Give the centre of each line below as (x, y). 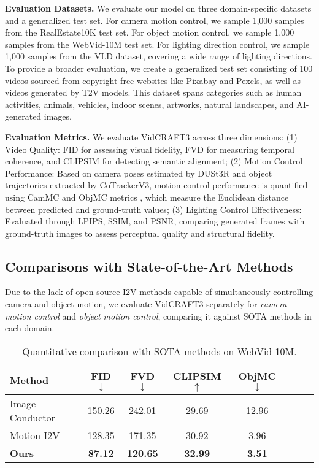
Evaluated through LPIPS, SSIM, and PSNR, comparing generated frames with (155, 221)
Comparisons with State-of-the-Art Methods (149, 266)
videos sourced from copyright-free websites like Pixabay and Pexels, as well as (153, 80)
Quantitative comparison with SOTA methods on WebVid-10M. (159, 351)
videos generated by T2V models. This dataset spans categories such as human (153, 92)
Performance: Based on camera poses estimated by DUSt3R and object (139, 173)
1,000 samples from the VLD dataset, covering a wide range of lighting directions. (159, 56)
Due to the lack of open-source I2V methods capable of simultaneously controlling (159, 292)
